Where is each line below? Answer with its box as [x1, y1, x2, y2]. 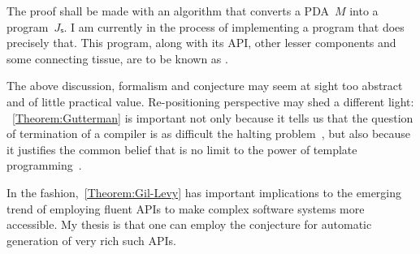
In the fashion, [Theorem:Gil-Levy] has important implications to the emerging [6, 183, 402, 200]
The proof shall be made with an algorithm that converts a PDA [6, 2, 329, 19]
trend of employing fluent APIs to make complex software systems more [6, 200, 365, 217]
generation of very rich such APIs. [6, 231, 176, 248]
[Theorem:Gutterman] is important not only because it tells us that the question [12, 109, 414, 126]
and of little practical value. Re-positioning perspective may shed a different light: [6, 93, 414, 110]
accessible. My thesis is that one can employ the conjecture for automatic [6, 216, 372, 233]
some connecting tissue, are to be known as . [6, 50, 228, 67]
